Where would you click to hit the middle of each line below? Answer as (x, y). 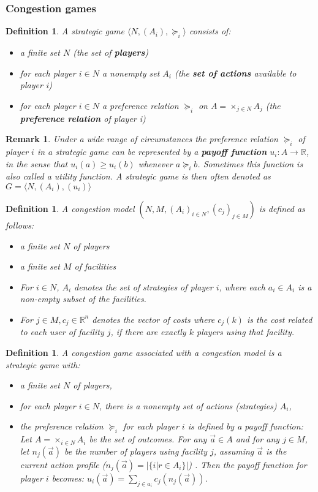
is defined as (282, 208)
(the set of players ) (111, 52)
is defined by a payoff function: (245, 426)
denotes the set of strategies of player (144, 286)
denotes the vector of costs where (153, 319)
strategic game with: (43, 364)
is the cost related (279, 319)
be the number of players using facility (135, 451)
